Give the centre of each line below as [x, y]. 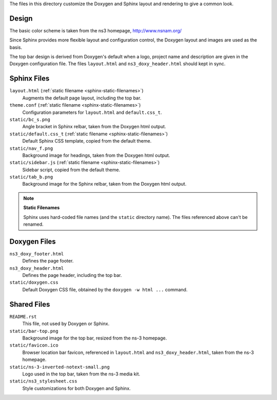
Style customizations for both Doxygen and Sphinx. [76, 388]
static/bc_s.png [30, 119]
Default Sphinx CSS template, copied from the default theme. [87, 141]
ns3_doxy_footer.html [37, 254]
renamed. [33, 224]
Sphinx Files [29, 79]
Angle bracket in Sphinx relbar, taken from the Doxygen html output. [94, 127]
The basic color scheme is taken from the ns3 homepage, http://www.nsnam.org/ [96, 30]
